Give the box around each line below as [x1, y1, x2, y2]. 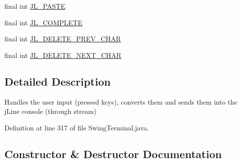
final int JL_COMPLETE [4, 17, 83, 27]
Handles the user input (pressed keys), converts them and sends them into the [4, 96, 238, 107]
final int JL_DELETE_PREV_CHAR [4, 34, 121, 44]
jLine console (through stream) [4, 106, 97, 116]
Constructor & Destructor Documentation [4, 146, 222, 161]
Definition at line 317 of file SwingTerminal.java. [4, 122, 149, 132]
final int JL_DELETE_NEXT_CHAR [4, 50, 122, 60]
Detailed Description [4, 73, 111, 89]
